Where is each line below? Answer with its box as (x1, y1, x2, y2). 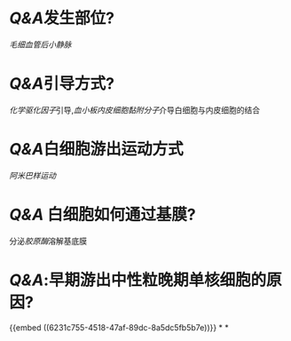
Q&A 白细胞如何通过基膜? (9, 205, 197, 225)
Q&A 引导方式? (9, 74, 115, 94)
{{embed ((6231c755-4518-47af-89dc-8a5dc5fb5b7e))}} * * (9, 321, 229, 333)
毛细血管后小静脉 (9, 39, 72, 50)
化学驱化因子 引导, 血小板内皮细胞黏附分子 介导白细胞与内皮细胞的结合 (9, 104, 261, 115)
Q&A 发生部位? (9, 8, 115, 28)
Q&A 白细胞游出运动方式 (9, 139, 184, 160)
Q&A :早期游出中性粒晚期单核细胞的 (9, 270, 267, 289)
